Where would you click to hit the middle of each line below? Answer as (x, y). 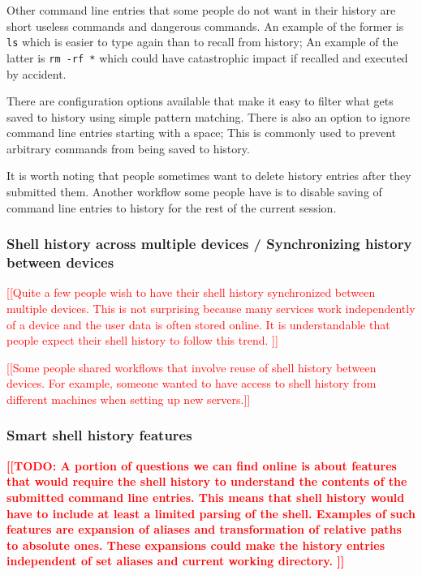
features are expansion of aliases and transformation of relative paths (204, 529)
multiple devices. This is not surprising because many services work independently (211, 308)
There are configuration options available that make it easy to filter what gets (200, 101)
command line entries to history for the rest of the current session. (172, 207)
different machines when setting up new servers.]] (129, 399)
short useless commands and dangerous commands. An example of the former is (205, 26)
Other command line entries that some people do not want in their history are (201, 10)
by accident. (37, 73)
